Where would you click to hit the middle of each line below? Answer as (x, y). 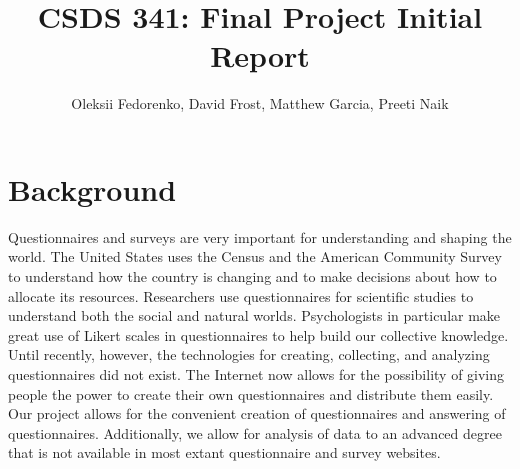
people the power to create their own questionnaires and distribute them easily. (251, 393)
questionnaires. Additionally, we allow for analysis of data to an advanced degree (255, 432)
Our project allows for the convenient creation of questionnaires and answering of (257, 413)
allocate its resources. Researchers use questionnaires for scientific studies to (241, 295)
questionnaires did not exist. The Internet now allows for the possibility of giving (256, 374)
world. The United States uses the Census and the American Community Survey (255, 256)
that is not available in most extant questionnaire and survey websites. (224, 452)
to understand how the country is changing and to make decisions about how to (252, 276)
